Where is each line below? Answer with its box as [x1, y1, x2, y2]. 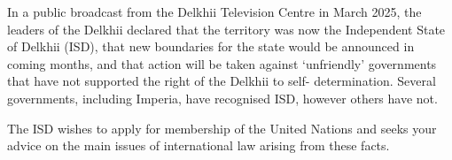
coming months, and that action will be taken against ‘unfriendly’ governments [7, 54, 437, 72]
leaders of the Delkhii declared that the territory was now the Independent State [7, 19, 446, 38]
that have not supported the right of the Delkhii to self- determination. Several [7, 72, 436, 90]
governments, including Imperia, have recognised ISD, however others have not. [7, 88, 438, 107]
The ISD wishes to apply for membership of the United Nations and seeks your [7, 118, 437, 137]
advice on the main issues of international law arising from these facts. [7, 136, 390, 155]
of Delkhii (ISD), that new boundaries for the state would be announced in [7, 37, 415, 56]
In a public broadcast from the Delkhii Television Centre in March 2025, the [7, 3, 422, 20]
